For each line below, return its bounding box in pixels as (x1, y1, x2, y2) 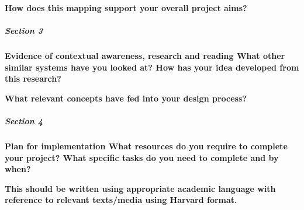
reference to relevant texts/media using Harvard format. (5, 194, 237, 206)
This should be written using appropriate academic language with (5, 182, 276, 194)
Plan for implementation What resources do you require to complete (5, 140, 288, 152)
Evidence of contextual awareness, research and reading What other (5, 50, 285, 62)
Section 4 (5, 115, 43, 127)
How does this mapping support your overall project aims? (5, 2, 247, 13)
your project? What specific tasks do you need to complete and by (5, 151, 279, 163)
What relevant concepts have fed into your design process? (5, 92, 247, 104)
